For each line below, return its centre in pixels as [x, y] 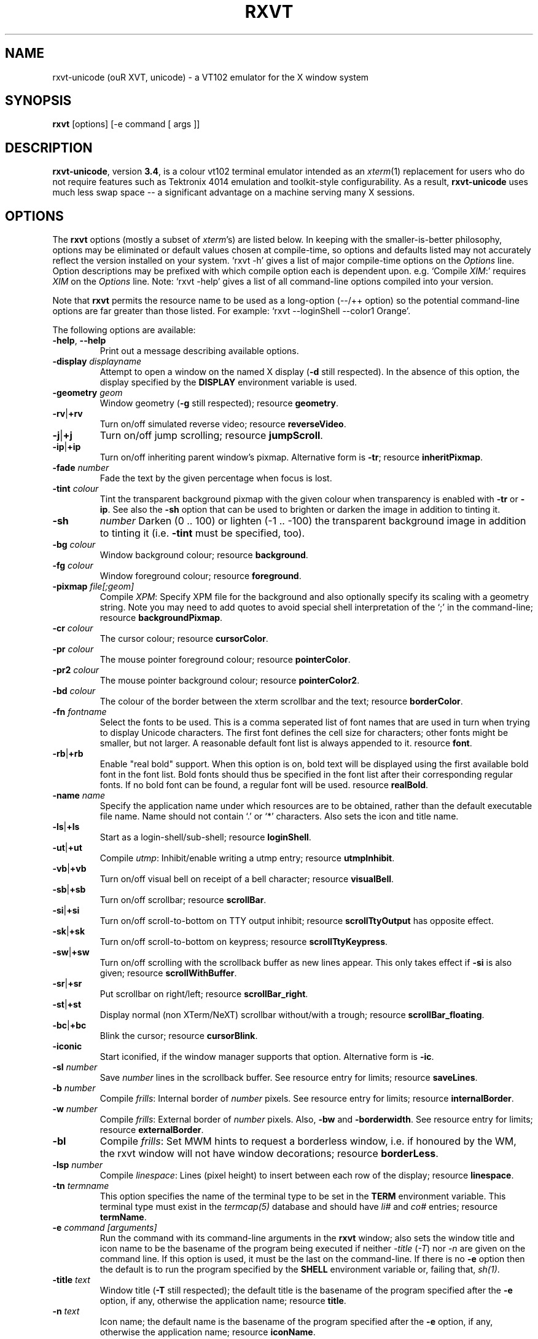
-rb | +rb [68, 754]
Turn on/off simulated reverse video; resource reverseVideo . [223, 424]
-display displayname [97, 361]
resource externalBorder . [152, 1130]
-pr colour [73, 649]
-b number [74, 1088]
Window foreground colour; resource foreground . [201, 576]
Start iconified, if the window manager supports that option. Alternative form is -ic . [267, 1057]
